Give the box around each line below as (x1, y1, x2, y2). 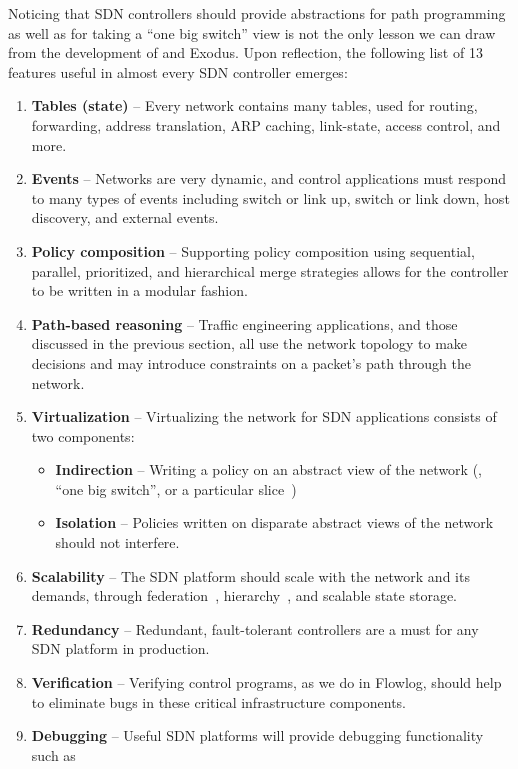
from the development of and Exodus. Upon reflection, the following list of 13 (8, 42, 483, 63)
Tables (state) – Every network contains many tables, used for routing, (31, 95, 478, 116)
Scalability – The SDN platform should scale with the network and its (31, 565, 470, 586)
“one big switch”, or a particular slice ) (55, 478, 297, 499)
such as (31, 744, 76, 765)
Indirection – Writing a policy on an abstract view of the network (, (55, 459, 482, 480)
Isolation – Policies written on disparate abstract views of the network (55, 512, 494, 533)
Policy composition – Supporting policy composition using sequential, (31, 240, 475, 261)
